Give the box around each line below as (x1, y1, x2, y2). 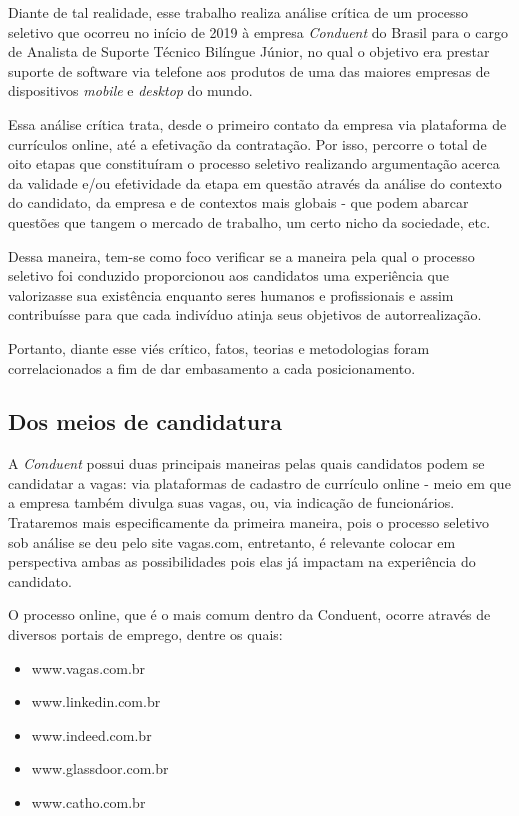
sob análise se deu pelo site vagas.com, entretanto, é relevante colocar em (8, 531, 456, 552)
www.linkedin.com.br (31, 691, 161, 712)
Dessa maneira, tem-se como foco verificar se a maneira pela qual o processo (8, 245, 475, 266)
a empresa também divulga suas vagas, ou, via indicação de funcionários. (8, 492, 455, 513)
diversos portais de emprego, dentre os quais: (8, 624, 283, 645)
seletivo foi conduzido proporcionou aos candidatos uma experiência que (8, 265, 449, 286)
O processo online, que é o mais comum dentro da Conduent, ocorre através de (8, 604, 491, 625)
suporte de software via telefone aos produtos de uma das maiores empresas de (8, 60, 490, 81)
